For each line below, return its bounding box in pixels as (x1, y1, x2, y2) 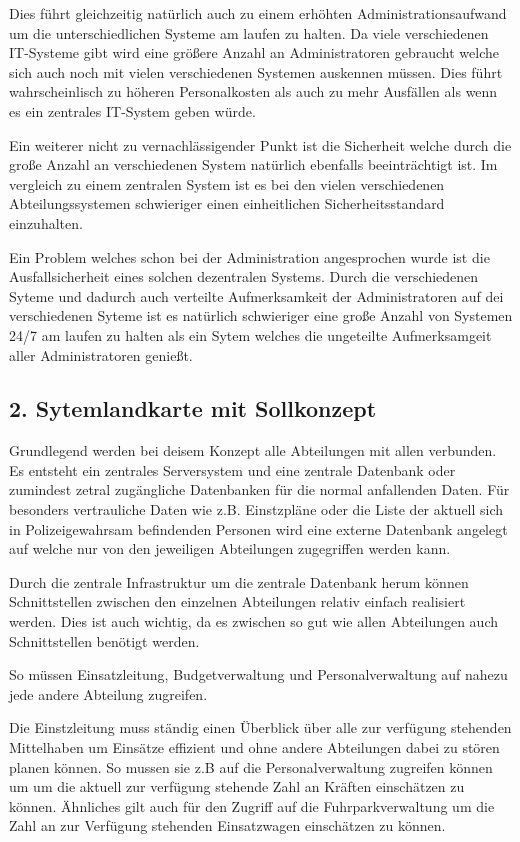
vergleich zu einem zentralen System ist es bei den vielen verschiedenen (9, 173, 445, 194)
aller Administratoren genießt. (9, 344, 193, 365)
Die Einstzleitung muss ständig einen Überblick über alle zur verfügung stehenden (9, 717, 512, 738)
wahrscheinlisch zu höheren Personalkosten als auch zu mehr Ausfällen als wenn (9, 81, 498, 102)
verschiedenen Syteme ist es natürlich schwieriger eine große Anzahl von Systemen (9, 305, 513, 326)
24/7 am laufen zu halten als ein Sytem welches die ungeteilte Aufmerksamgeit (9, 324, 492, 345)
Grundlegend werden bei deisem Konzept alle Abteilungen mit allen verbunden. (9, 440, 497, 461)
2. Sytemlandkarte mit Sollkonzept (9, 393, 377, 424)
